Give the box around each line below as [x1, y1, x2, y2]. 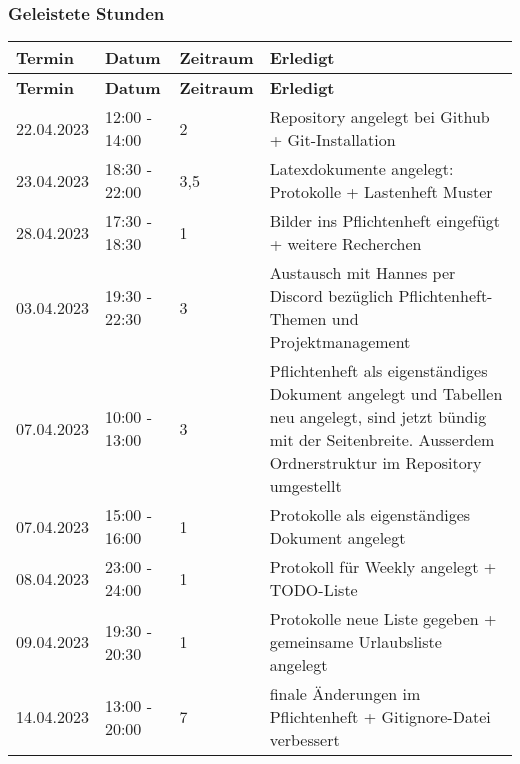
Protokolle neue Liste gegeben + [269, 607, 497, 631]
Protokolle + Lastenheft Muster [269, 180, 493, 204]
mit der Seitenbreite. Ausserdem [269, 428, 495, 452]
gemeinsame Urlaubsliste [269, 630, 442, 654]
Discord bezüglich [269, 284, 394, 308]
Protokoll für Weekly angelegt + [269, 555, 497, 579]
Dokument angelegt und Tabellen [269, 382, 503, 406]
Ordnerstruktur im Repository [269, 451, 482, 475]
